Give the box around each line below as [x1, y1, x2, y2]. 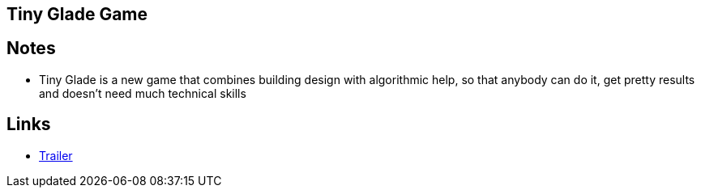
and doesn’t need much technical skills [39, 86, 246, 100]
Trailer [39, 148, 73, 162]
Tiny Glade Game [6, 4, 148, 24]
